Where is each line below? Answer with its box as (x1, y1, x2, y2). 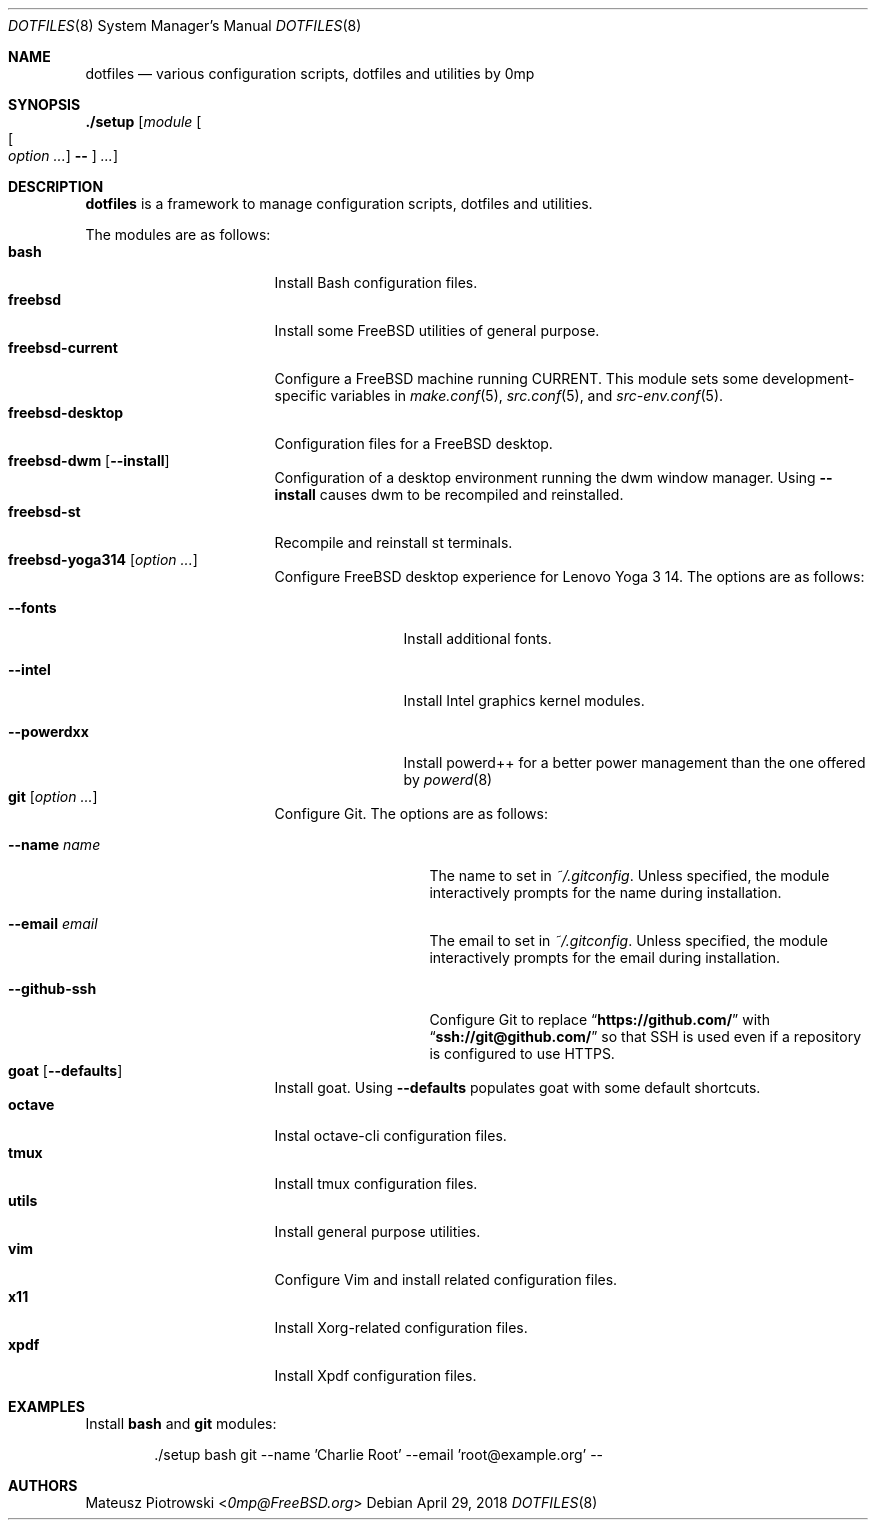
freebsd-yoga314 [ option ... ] (8, 551, 198, 568)
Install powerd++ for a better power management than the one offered (403, 754, 866, 771)
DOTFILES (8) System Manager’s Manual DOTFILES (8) (8, 17, 362, 34)
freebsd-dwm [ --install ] (8, 452, 170, 469)
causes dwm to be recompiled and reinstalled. (319, 486, 624, 503)
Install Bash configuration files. (274, 274, 478, 291)
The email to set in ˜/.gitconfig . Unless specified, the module (429, 932, 828, 949)
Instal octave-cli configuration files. (274, 1127, 507, 1144)
